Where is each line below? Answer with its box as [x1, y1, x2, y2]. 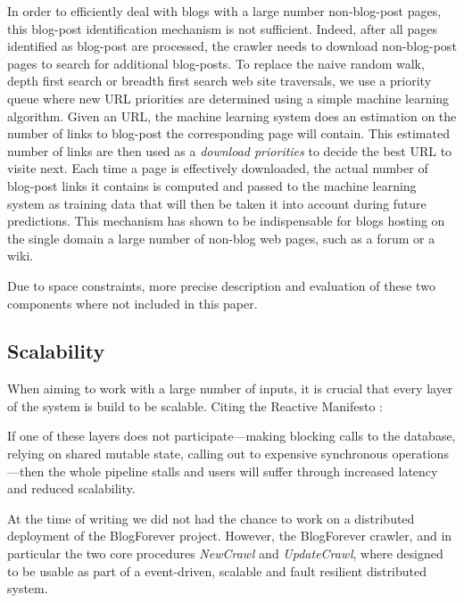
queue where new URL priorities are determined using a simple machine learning [7, 88, 450, 107]
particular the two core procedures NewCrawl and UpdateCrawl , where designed [7, 544, 443, 563]
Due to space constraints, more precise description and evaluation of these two [7, 276, 435, 294]
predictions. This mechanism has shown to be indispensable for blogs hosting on [7, 211, 445, 230]
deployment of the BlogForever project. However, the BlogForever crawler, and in [7, 526, 452, 545]
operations [392, 444, 449, 463]
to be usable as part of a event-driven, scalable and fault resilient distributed [7, 561, 427, 580]
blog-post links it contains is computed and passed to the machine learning [7, 176, 417, 194]
